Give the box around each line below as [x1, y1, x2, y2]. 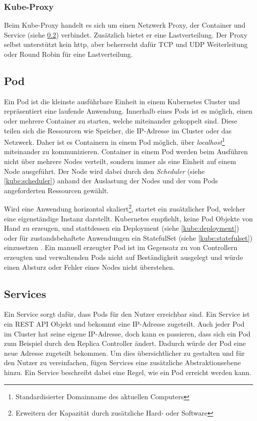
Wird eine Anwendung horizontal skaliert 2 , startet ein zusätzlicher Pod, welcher [4, 202, 246, 214]
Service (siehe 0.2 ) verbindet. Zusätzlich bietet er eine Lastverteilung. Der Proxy [4, 29, 248, 40]
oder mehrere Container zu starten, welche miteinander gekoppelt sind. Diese [4, 115, 237, 126]
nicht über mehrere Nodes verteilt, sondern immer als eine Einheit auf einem [4, 156, 236, 167]
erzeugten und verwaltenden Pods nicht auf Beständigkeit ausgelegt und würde [4, 252, 243, 262]
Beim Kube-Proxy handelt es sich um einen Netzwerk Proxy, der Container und [4, 20, 246, 30]
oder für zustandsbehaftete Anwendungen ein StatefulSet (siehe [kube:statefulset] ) [4, 232, 253, 243]
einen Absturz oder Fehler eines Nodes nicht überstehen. [4, 261, 175, 272]
